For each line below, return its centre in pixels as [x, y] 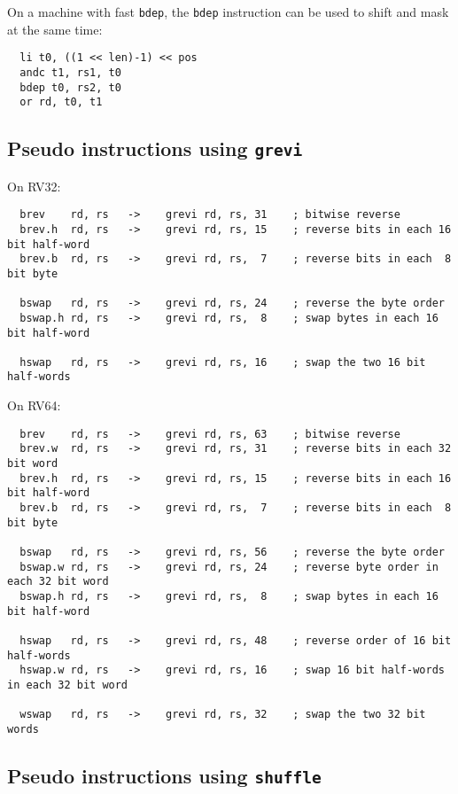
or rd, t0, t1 [61, 102]
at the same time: [55, 29]
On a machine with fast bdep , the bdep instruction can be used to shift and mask [228, 12]
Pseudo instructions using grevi [155, 148]
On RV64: [34, 405]
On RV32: [34, 186]
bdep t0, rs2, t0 [70, 87]
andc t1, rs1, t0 [70, 72]
